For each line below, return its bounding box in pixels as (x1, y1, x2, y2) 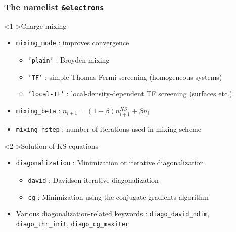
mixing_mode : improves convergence (16, 37, 129, 48)
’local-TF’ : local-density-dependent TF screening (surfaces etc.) (28, 88, 232, 99)
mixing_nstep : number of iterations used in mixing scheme (16, 124, 201, 134)
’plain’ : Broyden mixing (28, 54, 110, 65)
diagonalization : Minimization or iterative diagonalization (16, 157, 204, 168)
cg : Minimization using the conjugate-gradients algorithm (28, 191, 209, 202)
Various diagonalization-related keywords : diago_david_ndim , (16, 208, 210, 219)
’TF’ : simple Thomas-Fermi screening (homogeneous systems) (28, 71, 222, 82)
